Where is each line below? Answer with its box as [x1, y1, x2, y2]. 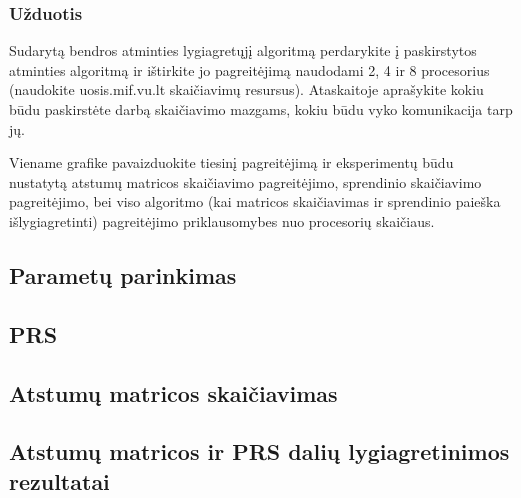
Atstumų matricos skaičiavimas [9, 377, 338, 408]
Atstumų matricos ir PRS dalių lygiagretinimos [9, 436, 510, 467]
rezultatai [9, 465, 110, 496]
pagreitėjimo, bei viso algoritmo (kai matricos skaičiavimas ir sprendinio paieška [9, 191, 501, 212]
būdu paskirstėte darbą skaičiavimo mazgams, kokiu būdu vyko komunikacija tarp [9, 99, 513, 119]
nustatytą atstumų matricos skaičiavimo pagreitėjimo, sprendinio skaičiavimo [9, 171, 482, 192]
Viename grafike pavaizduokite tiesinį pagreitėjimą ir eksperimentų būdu [9, 152, 454, 173]
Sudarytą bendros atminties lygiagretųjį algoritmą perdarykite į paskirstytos [9, 40, 477, 61]
